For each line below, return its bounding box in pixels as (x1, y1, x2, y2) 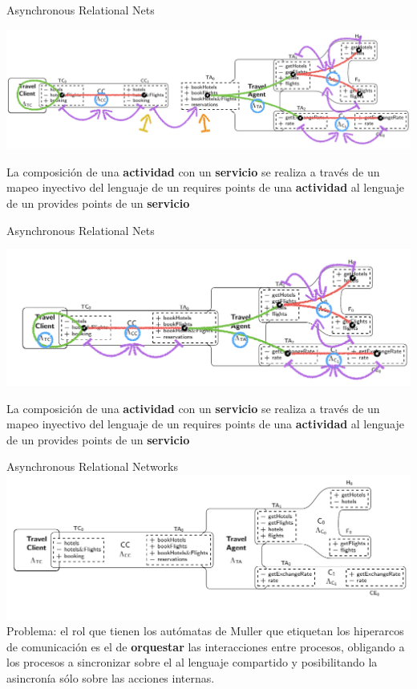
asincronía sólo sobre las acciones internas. (6, 669, 215, 686)
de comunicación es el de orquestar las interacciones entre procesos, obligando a (6, 638, 405, 655)
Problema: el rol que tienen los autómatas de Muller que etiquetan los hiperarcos (6, 622, 404, 639)
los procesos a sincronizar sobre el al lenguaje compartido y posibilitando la (6, 654, 378, 671)
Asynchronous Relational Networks (6, 458, 179, 475)
